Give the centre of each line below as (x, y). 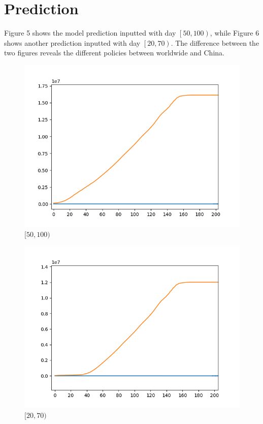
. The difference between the (215, 42)
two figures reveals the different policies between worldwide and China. (114, 53)
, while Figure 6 (235, 33)
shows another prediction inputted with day (72, 42)
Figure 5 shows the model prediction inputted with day (90, 33)
